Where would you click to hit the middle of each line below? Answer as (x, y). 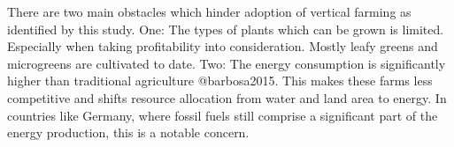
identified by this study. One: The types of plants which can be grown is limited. (226, 29)
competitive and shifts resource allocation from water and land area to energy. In (227, 97)
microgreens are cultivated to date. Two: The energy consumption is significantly (227, 63)
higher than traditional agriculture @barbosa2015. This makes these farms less (220, 81)
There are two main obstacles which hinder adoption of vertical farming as (209, 11)
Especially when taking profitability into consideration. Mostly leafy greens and (223, 46)
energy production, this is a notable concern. (128, 132)
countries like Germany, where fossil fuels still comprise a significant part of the (223, 115)
